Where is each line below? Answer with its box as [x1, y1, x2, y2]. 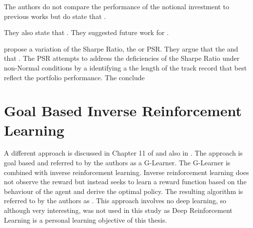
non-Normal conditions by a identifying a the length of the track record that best [4, 62, 247, 72]
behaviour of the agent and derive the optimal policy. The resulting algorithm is [4, 186, 243, 196]
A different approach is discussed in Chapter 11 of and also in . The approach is [4, 148, 243, 158]
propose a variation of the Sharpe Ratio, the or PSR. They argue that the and [4, 43, 238, 53]
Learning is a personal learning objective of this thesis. [4, 214, 167, 225]
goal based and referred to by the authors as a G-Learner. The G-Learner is [4, 158, 231, 168]
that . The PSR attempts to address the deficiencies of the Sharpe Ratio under [4, 53, 240, 63]
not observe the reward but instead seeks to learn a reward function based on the [4, 176, 247, 187]
